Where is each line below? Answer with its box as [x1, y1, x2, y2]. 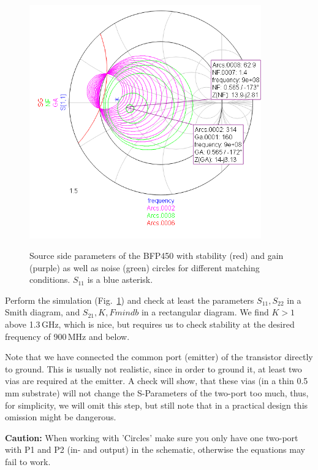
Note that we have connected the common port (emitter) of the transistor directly [5, 350, 313, 363]
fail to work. [5, 455, 51, 468]
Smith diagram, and [5, 306, 80, 318]
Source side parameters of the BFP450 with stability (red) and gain [29, 249, 284, 262]
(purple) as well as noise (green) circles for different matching [29, 261, 260, 274]
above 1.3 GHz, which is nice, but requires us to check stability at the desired [5, 318, 295, 331]
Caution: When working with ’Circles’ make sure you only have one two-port [5, 431, 298, 444]
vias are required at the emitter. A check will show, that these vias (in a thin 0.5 [5, 374, 308, 387]
